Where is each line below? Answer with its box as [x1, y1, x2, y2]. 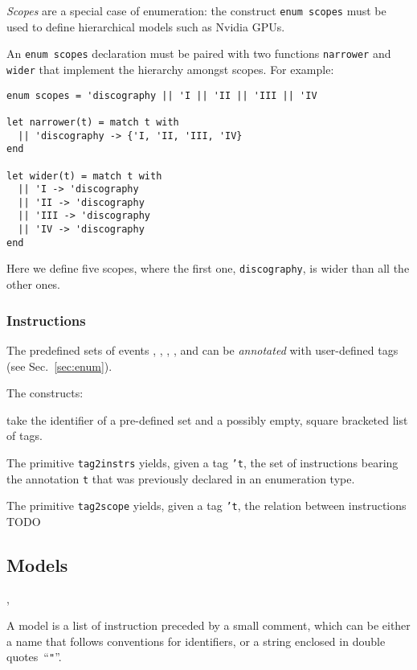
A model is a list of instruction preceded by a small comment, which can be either [6, 617, 411, 634]
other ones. [6, 276, 61, 293]
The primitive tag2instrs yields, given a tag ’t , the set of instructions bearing [6, 454, 399, 471]
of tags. [6, 427, 43, 444]
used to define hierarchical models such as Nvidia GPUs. [6, 18, 285, 35]
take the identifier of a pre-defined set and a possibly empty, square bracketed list [6, 411, 408, 428]
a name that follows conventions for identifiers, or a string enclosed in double [6, 632, 386, 649]
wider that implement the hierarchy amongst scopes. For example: [6, 60, 334, 77]
